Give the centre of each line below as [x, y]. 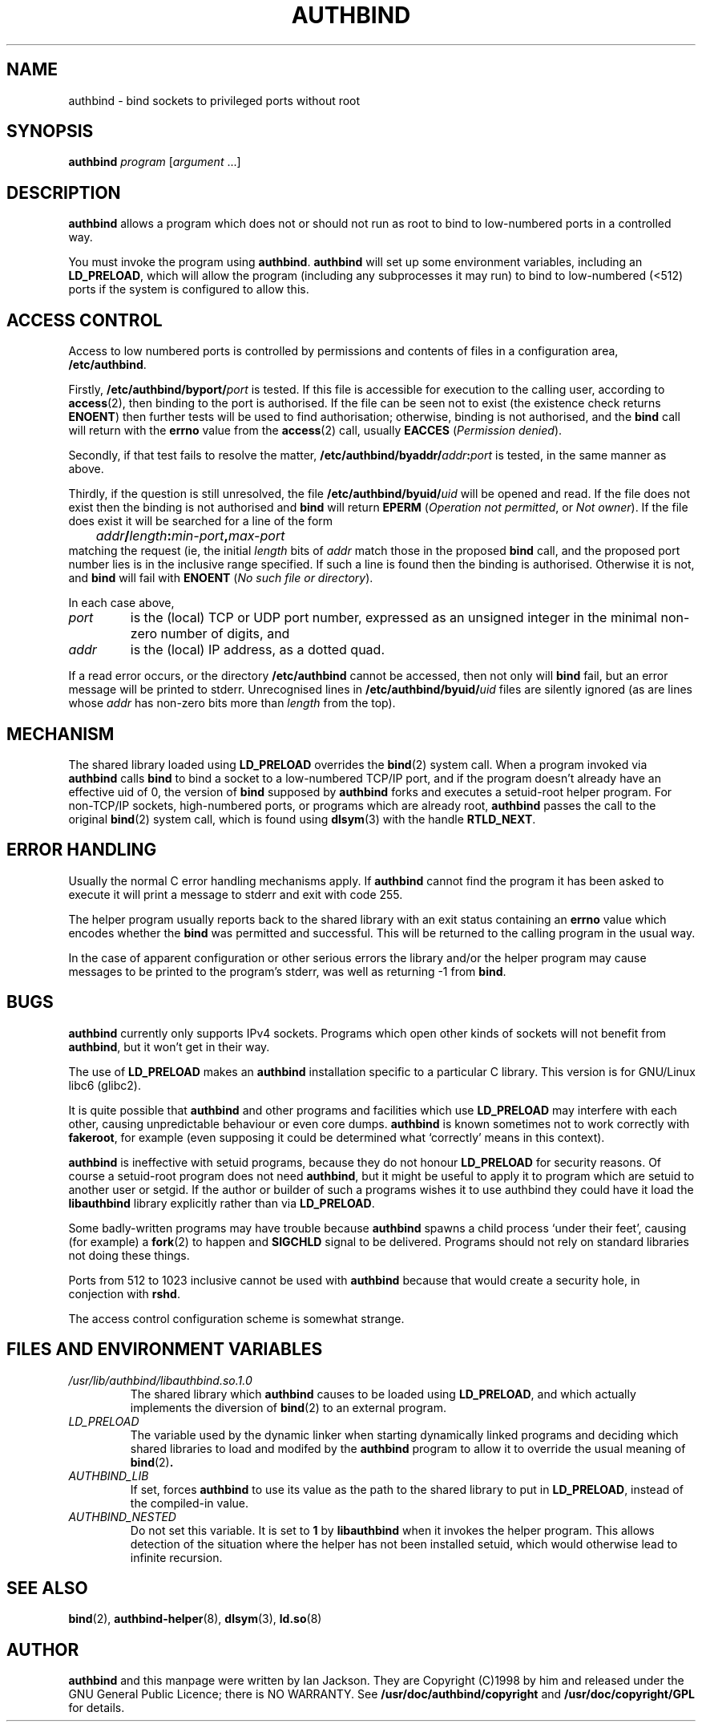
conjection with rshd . [124, 1293]
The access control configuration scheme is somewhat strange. [236, 1318]
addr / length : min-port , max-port [190, 536]
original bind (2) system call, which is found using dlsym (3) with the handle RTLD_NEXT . [302, 819]
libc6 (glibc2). [105, 1085]
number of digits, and [225, 634]
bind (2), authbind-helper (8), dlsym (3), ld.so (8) [195, 1619]
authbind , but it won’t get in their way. [169, 1046]
